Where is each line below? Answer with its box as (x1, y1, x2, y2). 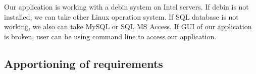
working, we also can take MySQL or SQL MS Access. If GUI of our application (4, 21, 252, 32)
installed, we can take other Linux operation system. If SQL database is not (4, 11, 239, 22)
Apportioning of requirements (4, 55, 163, 71)
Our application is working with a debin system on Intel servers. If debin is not (4, 2, 249, 12)
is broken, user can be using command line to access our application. (4, 31, 217, 41)
